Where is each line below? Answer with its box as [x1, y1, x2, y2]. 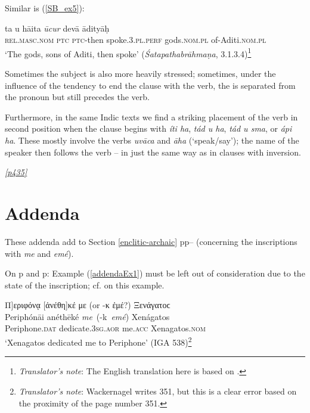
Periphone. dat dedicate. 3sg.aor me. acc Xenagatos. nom [5, 322, 206, 334]
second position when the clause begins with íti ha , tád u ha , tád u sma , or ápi [5, 122, 292, 135]
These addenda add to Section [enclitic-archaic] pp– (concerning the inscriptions [5, 235, 297, 247]
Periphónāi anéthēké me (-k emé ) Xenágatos [5, 310, 170, 322]
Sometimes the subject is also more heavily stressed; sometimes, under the [5, 67, 276, 80]
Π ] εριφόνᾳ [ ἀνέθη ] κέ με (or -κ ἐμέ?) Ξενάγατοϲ [5, 299, 170, 311]
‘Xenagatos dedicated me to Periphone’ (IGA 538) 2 [5, 334, 192, 348]
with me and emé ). [5, 247, 74, 259]
